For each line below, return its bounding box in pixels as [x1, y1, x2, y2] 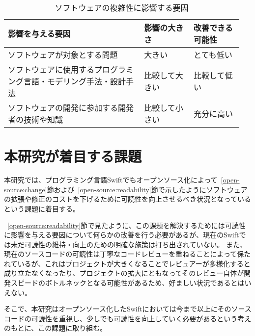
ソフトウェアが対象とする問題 [8, 49, 118, 60]
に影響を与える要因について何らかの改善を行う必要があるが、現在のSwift [4, 230, 239, 240]
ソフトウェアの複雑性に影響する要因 [55, 2, 189, 13]
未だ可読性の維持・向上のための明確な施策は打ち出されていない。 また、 [10, 239, 247, 249]
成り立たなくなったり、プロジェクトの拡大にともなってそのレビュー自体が [4, 268, 244, 278]
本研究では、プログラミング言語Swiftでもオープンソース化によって [4, 175, 218, 185]
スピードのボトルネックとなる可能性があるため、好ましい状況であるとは [10, 278, 245, 288]
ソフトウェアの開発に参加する [8, 102, 118, 113]
